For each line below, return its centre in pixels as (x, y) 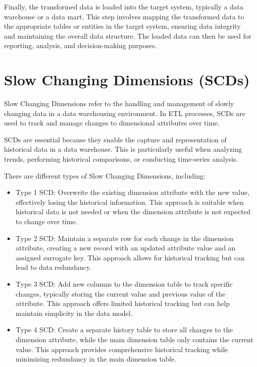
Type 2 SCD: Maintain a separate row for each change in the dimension (125, 238)
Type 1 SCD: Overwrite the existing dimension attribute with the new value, (132, 192)
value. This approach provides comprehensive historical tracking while (122, 349)
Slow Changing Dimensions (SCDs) (127, 80)
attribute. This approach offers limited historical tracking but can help (123, 303)
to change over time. (47, 221)
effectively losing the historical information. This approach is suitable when (129, 202)
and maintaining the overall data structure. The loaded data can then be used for (128, 35)
